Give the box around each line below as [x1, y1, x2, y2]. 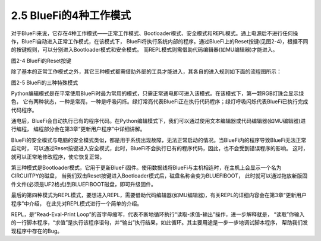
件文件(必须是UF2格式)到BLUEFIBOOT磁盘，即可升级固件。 [11, 180, 157, 188]
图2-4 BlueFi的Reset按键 [11, 57, 71, 64]
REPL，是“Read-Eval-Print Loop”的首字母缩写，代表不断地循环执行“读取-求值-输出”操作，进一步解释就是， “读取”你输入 [11, 211, 305, 218]
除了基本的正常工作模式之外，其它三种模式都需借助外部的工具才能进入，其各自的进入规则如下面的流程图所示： [11, 68, 282, 75]
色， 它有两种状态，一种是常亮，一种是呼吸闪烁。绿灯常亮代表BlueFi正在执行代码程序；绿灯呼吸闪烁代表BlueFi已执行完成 [11, 98, 309, 105]
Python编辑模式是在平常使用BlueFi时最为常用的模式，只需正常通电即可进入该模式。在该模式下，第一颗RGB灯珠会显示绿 [11, 90, 304, 97]
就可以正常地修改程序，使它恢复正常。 [11, 153, 105, 160]
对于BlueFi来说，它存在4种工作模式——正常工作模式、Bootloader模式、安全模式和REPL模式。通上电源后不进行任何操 [11, 30, 298, 37]
